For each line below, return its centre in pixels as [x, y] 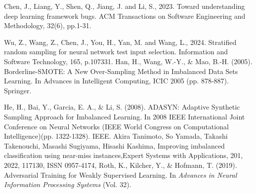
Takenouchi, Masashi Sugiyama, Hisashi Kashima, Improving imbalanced [114, 145]
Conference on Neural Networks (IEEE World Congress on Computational [116, 126]
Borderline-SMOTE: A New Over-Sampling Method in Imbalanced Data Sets [121, 71]
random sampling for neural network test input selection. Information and [116, 52]
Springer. [18, 90]
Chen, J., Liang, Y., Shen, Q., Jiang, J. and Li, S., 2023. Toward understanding [125, 6]
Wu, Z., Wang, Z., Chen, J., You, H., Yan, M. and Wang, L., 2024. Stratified [120, 42]
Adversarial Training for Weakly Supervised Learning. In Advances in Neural [121, 174]
